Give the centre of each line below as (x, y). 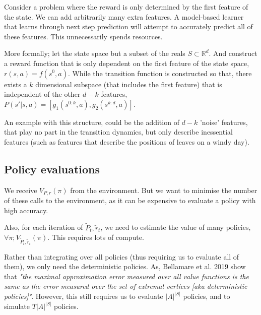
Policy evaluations (52, 169)
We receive (21, 190)
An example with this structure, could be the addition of (92, 122)
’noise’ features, (224, 122)
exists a (16, 84)
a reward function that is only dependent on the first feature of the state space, (127, 63)
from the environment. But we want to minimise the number (164, 190)
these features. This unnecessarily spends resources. (83, 36)
